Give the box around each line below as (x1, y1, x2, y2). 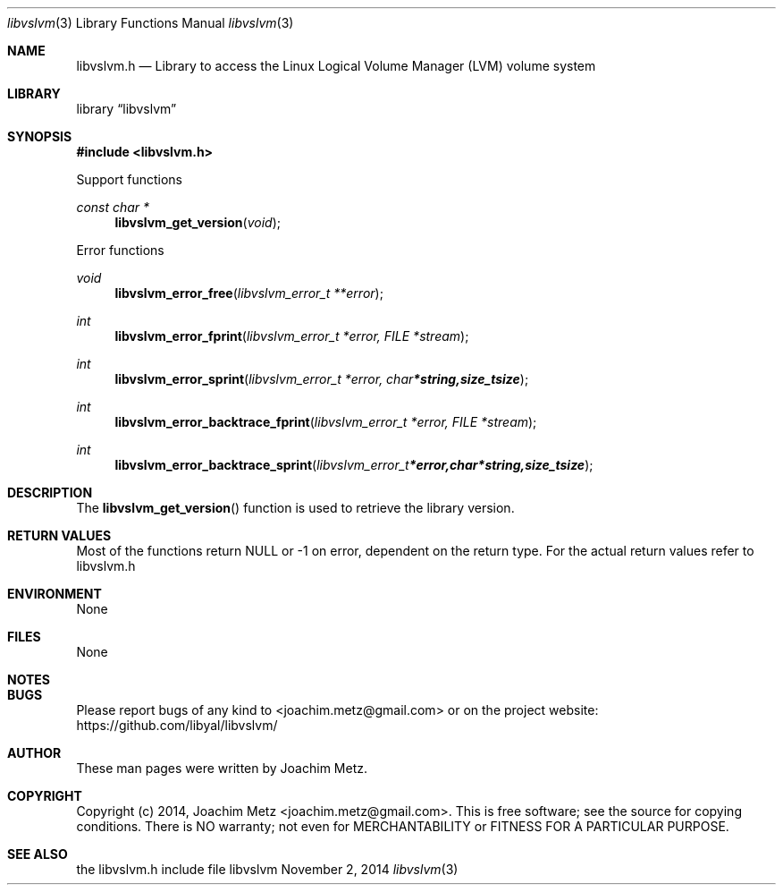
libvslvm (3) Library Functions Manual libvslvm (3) (7, 15, 294, 30)
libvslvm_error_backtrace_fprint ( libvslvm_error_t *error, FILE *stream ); (114, 414, 537, 429)
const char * (76, 200, 150, 215)
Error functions (76, 242, 164, 258)
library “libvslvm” (76, 101, 177, 116)
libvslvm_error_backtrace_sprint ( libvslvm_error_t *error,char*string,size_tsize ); (114, 457, 594, 472)
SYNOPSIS (7, 129, 72, 144)
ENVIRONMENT (7, 586, 102, 601)
